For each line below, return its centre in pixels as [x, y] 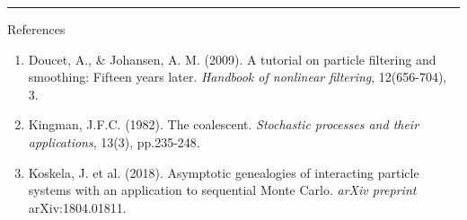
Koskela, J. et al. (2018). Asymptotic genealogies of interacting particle [224, 172]
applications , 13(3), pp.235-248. [114, 141]
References [36, 29]
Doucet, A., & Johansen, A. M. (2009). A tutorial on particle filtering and [232, 59]
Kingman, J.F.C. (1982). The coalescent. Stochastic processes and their [224, 124]
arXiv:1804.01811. [77, 207]
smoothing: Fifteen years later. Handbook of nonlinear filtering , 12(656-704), [238, 77]
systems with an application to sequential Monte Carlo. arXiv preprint [222, 190]
